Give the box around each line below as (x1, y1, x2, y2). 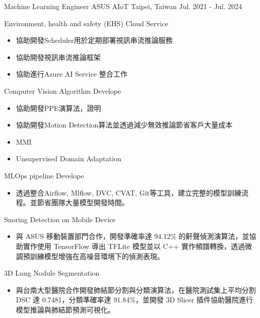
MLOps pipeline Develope (4, 170, 84, 180)
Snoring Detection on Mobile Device (4, 214, 116, 224)
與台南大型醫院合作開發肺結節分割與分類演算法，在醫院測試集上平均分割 (16, 284, 256, 295)
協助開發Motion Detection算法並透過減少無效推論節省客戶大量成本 (16, 119, 233, 130)
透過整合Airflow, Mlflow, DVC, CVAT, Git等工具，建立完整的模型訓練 (16, 187, 241, 198)
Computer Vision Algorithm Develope (4, 85, 121, 96)
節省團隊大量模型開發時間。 (37, 197, 129, 208)
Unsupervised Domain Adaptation (16, 153, 121, 164)
